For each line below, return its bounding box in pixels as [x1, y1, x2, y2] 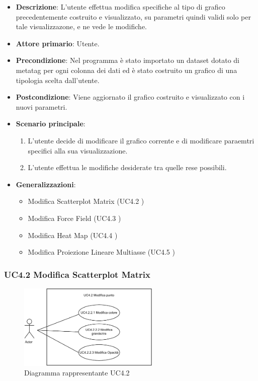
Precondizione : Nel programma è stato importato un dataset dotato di [16, 55, 239, 65]
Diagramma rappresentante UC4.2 [24, 367, 130, 378]
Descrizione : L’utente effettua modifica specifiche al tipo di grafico [16, 2, 225, 12]
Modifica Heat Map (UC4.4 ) [28, 230, 118, 240]
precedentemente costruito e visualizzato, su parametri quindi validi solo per [16, 11, 251, 22]
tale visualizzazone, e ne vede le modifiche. [16, 21, 147, 32]
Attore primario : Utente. [16, 38, 100, 48]
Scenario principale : [16, 118, 85, 129]
